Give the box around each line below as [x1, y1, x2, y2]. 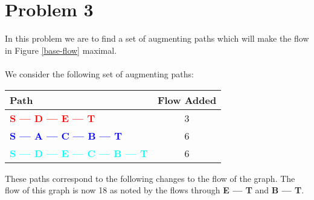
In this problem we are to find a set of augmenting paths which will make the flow [5, 32, 309, 45]
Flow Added [157, 92, 217, 107]
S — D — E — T [10, 111, 95, 125]
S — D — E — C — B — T [10, 146, 148, 160]
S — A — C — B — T [10, 128, 122, 143]
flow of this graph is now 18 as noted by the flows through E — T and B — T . [5, 184, 304, 196]
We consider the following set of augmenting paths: [5, 67, 194, 80]
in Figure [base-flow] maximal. [5, 44, 117, 56]
